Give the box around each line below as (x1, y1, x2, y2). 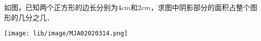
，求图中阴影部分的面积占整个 (150, 2, 250, 12)
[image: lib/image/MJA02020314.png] (4, 30, 128, 37)
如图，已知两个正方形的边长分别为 (4, 2, 118, 12)
